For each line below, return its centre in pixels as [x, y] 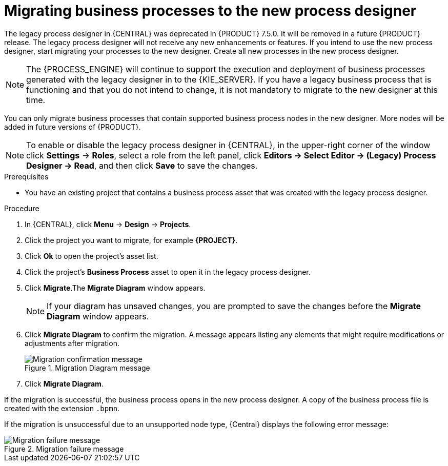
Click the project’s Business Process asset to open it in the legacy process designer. [168, 272]
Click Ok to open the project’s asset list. [91, 256]
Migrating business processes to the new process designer [210, 11]
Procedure [22, 208]
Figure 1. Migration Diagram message [87, 368]
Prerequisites [26, 176]
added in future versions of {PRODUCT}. [73, 127]
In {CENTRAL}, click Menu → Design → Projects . [108, 224]
